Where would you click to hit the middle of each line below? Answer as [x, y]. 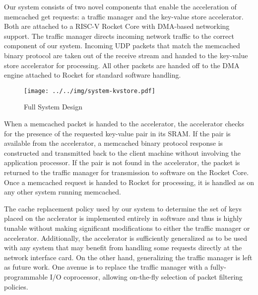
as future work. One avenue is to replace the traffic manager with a [106, 267]
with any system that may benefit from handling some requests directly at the [123, 247]
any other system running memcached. [63, 192]
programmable [26, 276]
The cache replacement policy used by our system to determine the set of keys [123, 208]
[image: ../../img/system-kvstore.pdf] [90, 91]
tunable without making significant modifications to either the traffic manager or [127, 228]
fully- [218, 267]
